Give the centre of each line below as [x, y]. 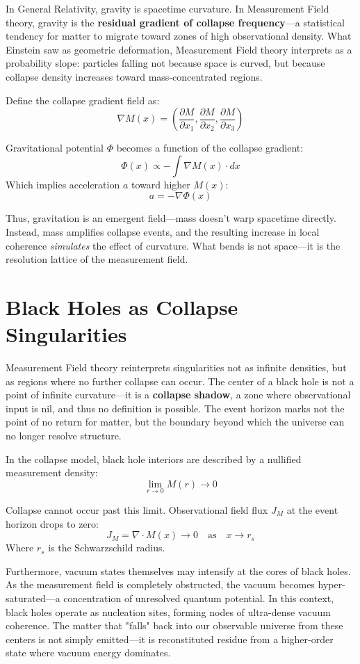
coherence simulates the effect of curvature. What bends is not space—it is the [173, 245]
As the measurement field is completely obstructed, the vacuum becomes [160, 584]
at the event [312, 510]
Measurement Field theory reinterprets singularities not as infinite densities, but [176, 367]
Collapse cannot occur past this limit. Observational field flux [137, 510]
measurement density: [52, 472]
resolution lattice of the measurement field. [97, 259]
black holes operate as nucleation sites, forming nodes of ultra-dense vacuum [169, 612]
